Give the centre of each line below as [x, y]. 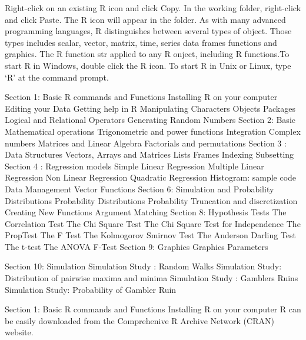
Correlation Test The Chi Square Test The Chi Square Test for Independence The [153, 223]
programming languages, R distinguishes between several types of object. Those [148, 31]
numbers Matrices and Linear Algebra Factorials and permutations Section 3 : [146, 143]
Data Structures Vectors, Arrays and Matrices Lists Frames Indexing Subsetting [149, 154]
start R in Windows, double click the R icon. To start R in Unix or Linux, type [148, 65]
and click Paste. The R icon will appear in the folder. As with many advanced [145, 19]
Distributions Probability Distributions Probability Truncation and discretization [151, 200]
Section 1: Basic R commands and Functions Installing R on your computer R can [153, 309]
